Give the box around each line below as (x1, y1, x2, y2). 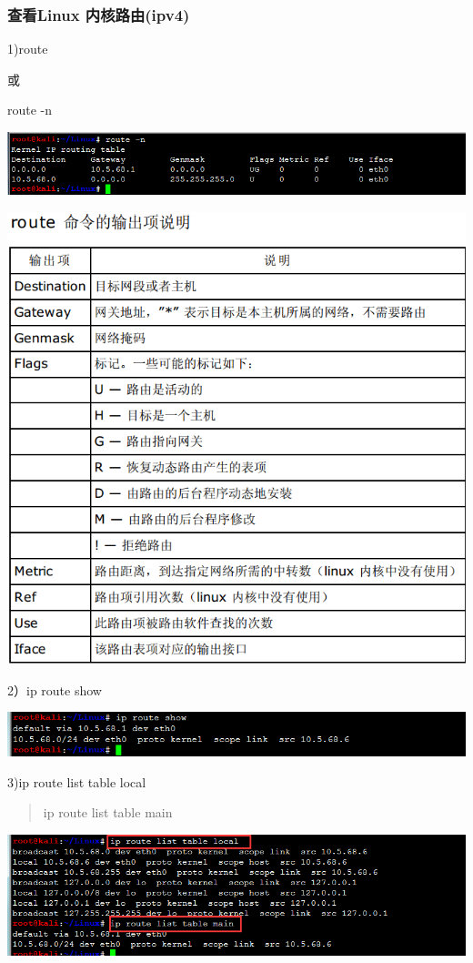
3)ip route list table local (7, 772, 146, 791)
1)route (7, 39, 48, 58)
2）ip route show (7, 680, 102, 699)
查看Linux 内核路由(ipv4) (7, 3, 190, 25)
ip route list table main (43, 803, 173, 822)
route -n (7, 100, 53, 119)
